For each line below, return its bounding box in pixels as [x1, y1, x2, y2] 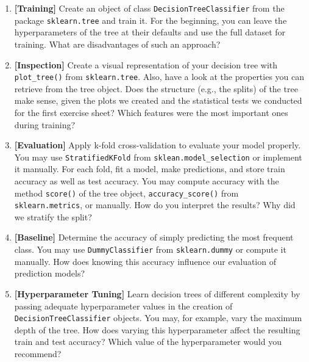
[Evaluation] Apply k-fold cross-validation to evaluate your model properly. [14, 139, 301, 151]
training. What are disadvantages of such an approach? [14, 37, 221, 50]
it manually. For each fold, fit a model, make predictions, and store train [14, 162, 285, 175]
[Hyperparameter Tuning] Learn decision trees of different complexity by [14, 287, 300, 300]
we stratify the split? [14, 210, 92, 223]
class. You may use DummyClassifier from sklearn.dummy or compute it [14, 243, 286, 256]
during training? [14, 118, 76, 131]
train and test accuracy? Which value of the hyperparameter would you [14, 335, 282, 348]
